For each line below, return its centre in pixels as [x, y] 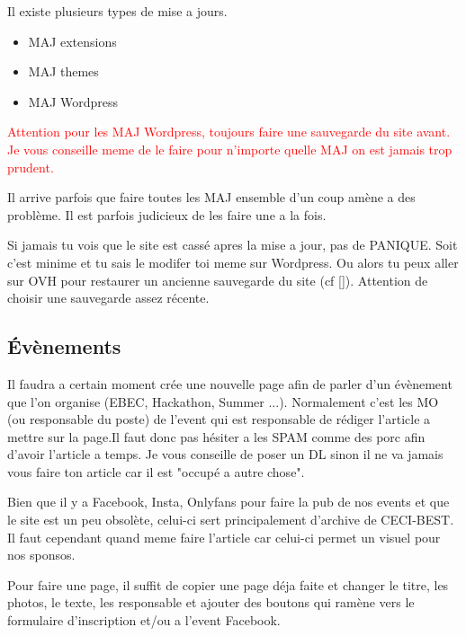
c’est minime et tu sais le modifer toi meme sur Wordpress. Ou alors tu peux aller [233, 262]
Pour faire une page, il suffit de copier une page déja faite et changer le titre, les [228, 584]
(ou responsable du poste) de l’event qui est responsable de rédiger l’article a [219, 419]
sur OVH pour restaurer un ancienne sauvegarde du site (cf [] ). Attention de [218, 280]
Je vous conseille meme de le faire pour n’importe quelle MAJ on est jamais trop [230, 149]
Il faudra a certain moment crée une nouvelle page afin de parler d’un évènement [230, 383]
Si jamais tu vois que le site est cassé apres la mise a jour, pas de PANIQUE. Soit [233, 245]
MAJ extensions [72, 41]
